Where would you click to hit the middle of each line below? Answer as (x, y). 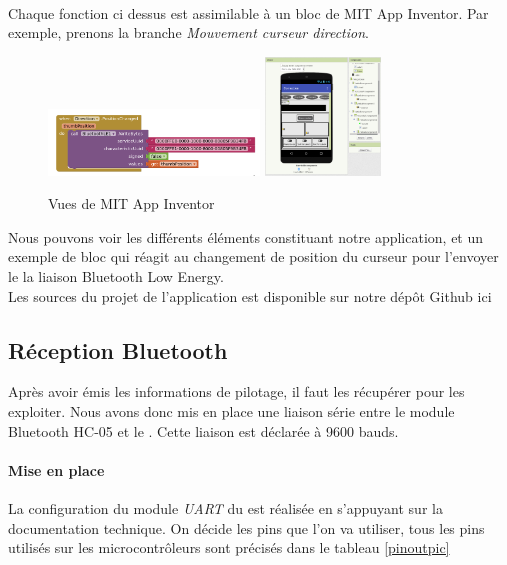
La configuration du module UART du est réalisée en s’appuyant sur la (225, 507)
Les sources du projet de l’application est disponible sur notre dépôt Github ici (250, 295)
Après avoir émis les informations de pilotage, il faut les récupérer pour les (236, 391)
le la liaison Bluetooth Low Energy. (116, 276)
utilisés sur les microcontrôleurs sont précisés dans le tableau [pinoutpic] (229, 547)
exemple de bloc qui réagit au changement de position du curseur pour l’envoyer (253, 256)
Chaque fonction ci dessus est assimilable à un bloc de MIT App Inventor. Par (248, 12)
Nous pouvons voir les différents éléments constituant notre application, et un (246, 236)
